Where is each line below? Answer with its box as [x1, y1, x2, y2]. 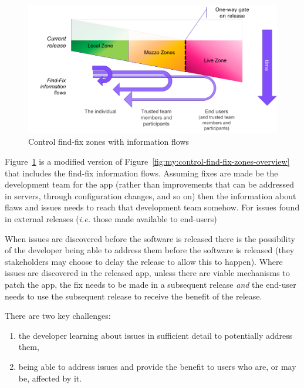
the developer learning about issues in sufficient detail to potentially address [18, 329, 293, 341]
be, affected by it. [18, 372, 82, 384]
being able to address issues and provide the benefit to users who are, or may [18, 360, 296, 372]
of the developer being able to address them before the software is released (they [5, 244, 295, 256]
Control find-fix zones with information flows [28, 135, 190, 148]
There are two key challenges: [5, 309, 111, 322]
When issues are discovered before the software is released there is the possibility [5, 232, 295, 244]
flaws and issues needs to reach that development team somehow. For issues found [5, 201, 300, 213]
